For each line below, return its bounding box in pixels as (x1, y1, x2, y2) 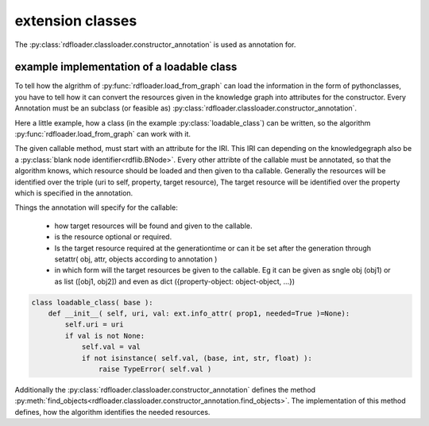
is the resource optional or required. (54, 232, 172, 242)
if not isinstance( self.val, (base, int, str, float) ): (81, 354, 313, 362)
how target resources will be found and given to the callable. (54, 221, 253, 230)
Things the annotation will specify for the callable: (14, 203, 178, 212)
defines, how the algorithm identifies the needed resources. (14, 407, 211, 416)
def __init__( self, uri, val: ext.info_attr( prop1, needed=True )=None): (48, 309, 350, 318)
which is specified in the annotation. (14, 188, 133, 198)
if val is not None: (64, 331, 145, 340)
